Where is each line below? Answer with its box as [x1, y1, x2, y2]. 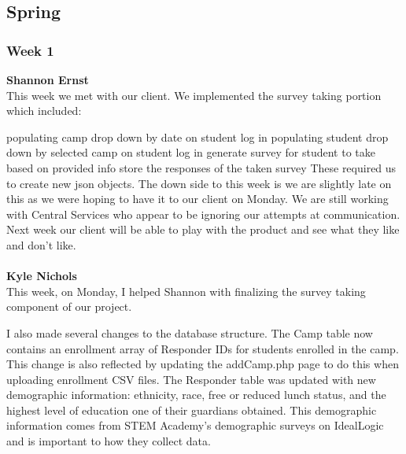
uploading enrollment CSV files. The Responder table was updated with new [6, 371, 376, 387]
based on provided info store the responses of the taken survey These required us [6, 159, 397, 175]
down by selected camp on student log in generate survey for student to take [6, 144, 375, 161]
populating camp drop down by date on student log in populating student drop [6, 128, 389, 145]
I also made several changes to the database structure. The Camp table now [6, 324, 373, 341]
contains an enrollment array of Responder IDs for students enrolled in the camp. [6, 340, 399, 356]
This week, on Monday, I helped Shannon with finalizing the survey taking [6, 282, 366, 299]
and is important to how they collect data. [6, 433, 211, 449]
